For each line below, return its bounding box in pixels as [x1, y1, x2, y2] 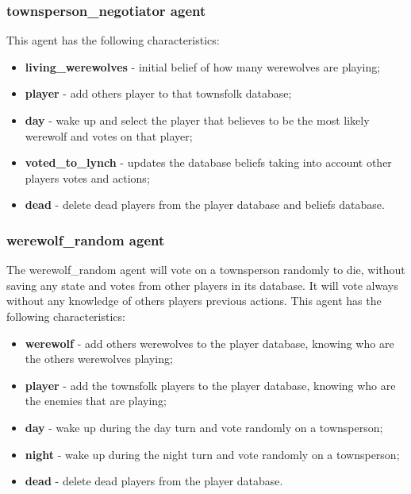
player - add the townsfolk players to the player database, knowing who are [25, 376, 396, 393]
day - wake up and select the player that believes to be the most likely [25, 112, 370, 128]
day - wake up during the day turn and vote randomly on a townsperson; [25, 419, 383, 435]
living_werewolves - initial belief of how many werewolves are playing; [25, 58, 381, 75]
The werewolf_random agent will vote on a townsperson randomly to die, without [6, 261, 405, 278]
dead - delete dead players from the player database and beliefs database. [25, 196, 385, 213]
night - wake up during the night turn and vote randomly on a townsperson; [25, 446, 400, 462]
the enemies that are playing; [25, 392, 167, 409]
